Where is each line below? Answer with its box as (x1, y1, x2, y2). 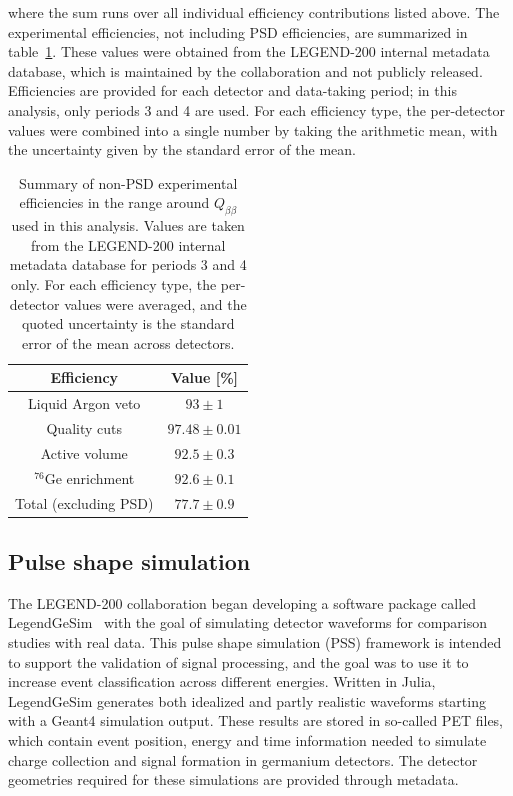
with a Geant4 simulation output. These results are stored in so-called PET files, (8, 710, 504, 731)
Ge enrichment (44, 467, 135, 488)
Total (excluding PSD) (15, 492, 154, 513)
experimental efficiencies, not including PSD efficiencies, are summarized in (8, 21, 468, 42)
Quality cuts (46, 417, 122, 438)
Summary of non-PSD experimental (19, 172, 238, 193)
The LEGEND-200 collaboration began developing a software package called (8, 592, 477, 613)
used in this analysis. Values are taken (11, 215, 245, 236)
